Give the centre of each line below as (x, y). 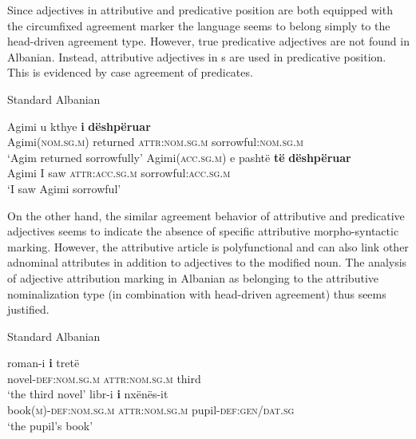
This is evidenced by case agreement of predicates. (130, 72)
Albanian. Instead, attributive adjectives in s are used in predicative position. (197, 56)
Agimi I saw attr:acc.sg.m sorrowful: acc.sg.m (119, 173)
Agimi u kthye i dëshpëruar (79, 126)
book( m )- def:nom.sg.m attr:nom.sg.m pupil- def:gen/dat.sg (151, 410)
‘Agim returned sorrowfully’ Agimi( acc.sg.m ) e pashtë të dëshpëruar (179, 157)
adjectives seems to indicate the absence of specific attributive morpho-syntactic (203, 231)
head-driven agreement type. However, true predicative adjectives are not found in (208, 41)
